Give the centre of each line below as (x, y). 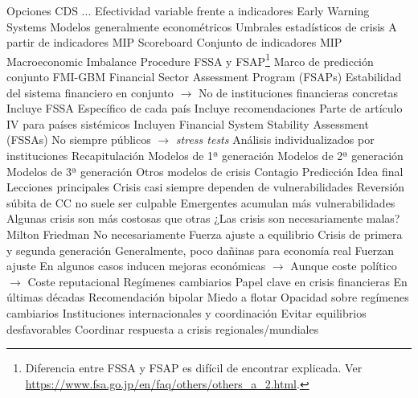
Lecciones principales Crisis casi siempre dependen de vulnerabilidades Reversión (206, 187)
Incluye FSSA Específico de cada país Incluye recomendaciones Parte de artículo (205, 108)
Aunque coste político (344, 266)
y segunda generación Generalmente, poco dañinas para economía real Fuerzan (201, 250)
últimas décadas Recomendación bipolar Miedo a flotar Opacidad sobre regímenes (208, 297)
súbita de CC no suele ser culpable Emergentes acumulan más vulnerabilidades (201, 202)
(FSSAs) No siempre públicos (79, 140)
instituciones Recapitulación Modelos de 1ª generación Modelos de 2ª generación (205, 155)
